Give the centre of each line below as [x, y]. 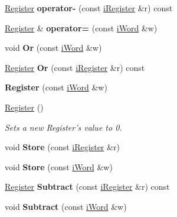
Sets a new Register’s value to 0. [63, 127]
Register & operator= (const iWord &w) [81, 27]
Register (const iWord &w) [56, 87]
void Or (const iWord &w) [53, 48]
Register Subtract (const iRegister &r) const [87, 187]
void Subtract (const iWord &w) [66, 206]
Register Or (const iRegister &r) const [75, 67]
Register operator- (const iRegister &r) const [89, 8]
